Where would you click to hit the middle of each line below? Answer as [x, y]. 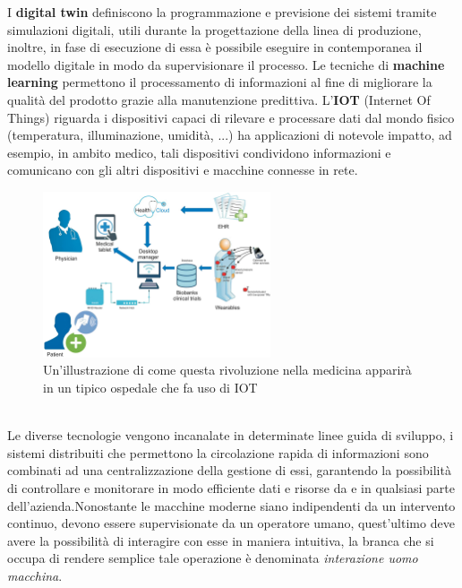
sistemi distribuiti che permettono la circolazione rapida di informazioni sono [218, 452]
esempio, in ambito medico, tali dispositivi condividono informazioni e [199, 152]
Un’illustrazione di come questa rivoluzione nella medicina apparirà [227, 370]
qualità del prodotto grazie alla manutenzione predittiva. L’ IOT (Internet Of [219, 99]
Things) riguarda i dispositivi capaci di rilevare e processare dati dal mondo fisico [231, 117]
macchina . [35, 575]
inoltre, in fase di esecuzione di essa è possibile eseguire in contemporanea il [215, 47]
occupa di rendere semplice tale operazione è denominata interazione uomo [213, 558]
